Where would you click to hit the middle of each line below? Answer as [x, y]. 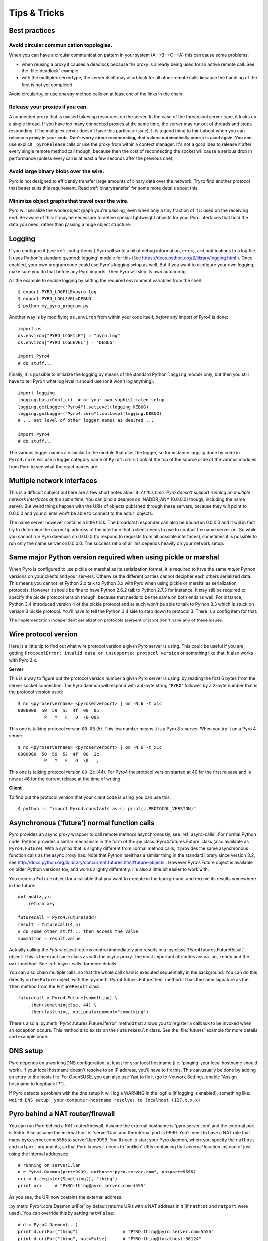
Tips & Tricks [37, 13]
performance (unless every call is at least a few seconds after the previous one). [91, 158]
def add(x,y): [35, 897]
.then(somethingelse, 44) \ [62, 1005]
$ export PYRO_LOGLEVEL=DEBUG [55, 299]
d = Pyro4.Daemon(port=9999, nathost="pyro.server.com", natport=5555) [107, 1172]
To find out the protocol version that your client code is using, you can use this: [90, 797]
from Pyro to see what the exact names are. [54, 466]
